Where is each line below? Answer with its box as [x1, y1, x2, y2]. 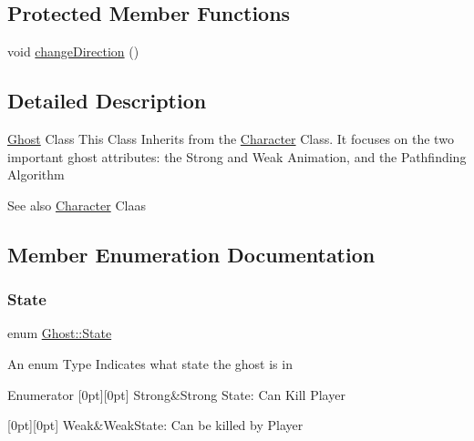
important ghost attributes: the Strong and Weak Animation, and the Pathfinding [7, 147, 467, 166]
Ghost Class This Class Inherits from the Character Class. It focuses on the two [7, 129, 454, 148]
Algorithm [7, 165, 65, 184]
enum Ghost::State [7, 323, 112, 343]
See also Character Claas [7, 195, 146, 214]
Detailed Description [7, 87, 207, 115]
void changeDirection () [7, 42, 139, 61]
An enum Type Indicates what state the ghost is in [7, 354, 293, 373]
